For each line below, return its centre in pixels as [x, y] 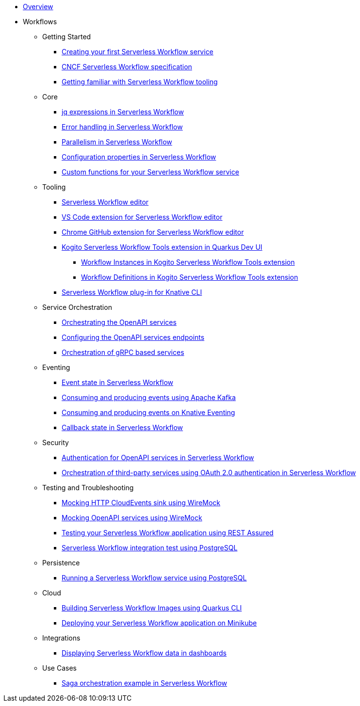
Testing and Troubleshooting [88, 488]
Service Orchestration [77, 307]
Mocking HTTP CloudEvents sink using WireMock [141, 503]
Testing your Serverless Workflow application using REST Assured [168, 533]
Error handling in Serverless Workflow [122, 127]
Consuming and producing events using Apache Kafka [149, 397]
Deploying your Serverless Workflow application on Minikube [159, 623]
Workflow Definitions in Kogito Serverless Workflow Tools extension [190, 277]
